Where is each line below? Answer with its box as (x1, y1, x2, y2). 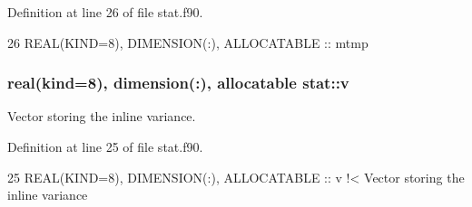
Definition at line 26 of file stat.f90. (7, 3, 203, 21)
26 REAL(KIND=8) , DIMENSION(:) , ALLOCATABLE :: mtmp (7, 33, 369, 52)
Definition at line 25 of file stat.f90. (7, 137, 203, 155)
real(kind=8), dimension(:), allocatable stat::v (7, 71, 349, 94)
